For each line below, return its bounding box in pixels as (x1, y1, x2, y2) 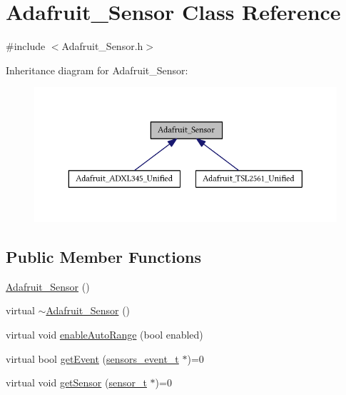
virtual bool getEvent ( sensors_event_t (6, 351, 179, 366)
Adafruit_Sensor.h (61, 39, 143, 54)
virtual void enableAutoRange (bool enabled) (6, 327, 203, 342)
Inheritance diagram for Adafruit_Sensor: (6, 62, 188, 77)
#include (6, 39, 46, 54)
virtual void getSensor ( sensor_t (6, 375, 147, 390)
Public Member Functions (6, 246, 201, 268)
